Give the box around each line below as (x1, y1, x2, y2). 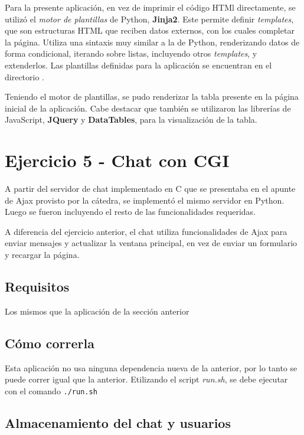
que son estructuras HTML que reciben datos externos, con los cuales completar (5, 24, 295, 37)
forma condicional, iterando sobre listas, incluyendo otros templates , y (5, 47, 257, 60)
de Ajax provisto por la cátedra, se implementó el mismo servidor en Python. (5, 194, 285, 206)
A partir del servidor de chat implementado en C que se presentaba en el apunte (5, 182, 296, 195)
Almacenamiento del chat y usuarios (5, 413, 231, 431)
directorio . (5, 70, 44, 83)
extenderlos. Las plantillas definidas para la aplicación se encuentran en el (5, 58, 272, 71)
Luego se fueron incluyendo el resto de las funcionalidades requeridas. (5, 205, 256, 218)
